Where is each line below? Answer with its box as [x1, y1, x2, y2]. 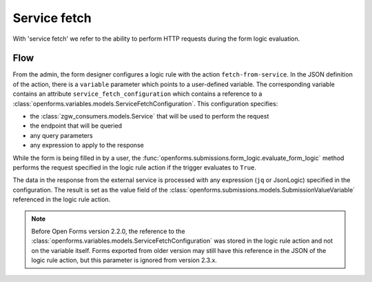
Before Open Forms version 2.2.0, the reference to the [31, 227, 185, 235]
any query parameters [30, 131, 93, 139]
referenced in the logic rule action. [12, 195, 111, 203]
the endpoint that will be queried [30, 121, 123, 130]
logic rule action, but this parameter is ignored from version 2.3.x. [31, 256, 217, 265]
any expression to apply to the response [30, 141, 144, 150]
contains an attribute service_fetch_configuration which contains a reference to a [12, 90, 262, 98]
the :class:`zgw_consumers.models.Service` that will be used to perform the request [30, 112, 269, 121]
